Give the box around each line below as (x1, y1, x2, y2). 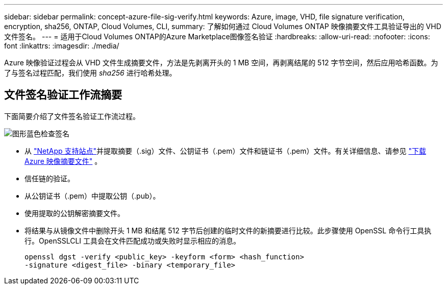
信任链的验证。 (24, 174, 74, 183)
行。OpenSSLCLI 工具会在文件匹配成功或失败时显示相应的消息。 (24, 236, 241, 245)
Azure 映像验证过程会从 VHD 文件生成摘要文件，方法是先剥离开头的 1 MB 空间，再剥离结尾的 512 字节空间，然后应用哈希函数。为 (4, 58, 438, 67)
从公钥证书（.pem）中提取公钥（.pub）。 (24, 191, 160, 200)
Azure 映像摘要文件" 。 (24, 156, 102, 165)
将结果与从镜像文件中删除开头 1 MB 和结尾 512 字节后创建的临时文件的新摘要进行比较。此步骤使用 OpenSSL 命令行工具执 (24, 226, 432, 235)
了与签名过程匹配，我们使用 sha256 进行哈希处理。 (4, 68, 177, 77)
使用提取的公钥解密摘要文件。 (24, 208, 125, 218)
